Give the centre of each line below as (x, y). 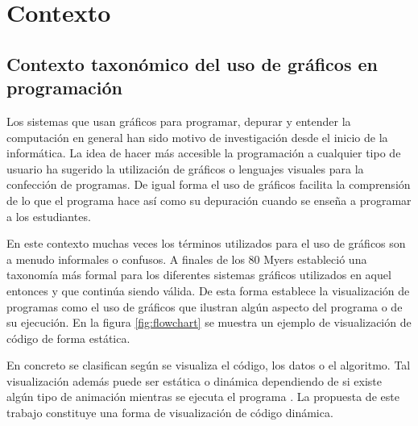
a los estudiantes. (49, 216)
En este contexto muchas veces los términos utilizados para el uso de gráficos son (206, 243)
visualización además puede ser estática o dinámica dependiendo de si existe (194, 380)
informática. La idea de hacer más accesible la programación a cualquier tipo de (204, 153)
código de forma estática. (68, 338)
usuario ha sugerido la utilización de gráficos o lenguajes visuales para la (185, 168)
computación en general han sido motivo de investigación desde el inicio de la (197, 137)
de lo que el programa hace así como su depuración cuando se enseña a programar (209, 200)
